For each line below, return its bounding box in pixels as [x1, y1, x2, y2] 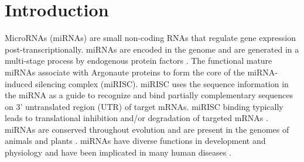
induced [5, 77, 33, 89]
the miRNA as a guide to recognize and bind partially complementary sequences [5, 89, 293, 101]
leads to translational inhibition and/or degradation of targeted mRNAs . [5, 112, 268, 124]
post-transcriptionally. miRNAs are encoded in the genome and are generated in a [5, 43, 299, 55]
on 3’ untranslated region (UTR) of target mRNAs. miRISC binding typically [5, 100, 283, 112]
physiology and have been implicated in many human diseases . [5, 146, 231, 158]
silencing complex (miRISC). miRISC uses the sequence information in [35, 77, 289, 89]
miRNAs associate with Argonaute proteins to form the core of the [5, 66, 245, 78]
